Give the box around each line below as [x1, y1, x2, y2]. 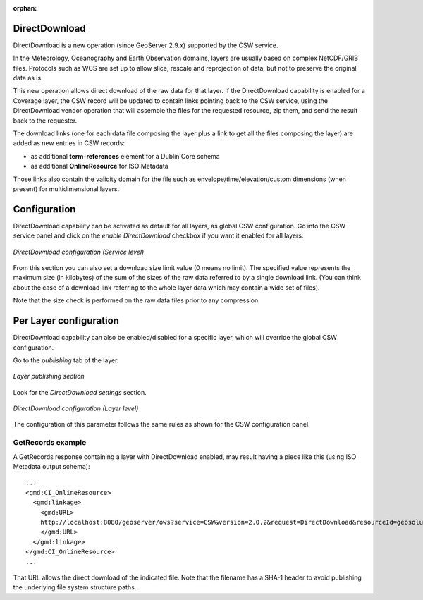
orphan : [13, 4, 37, 12]
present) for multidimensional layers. [13, 184, 120, 193]
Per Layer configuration [13, 314, 120, 327]
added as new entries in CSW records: [13, 139, 125, 147]
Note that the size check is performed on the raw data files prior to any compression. [13, 296, 260, 305]
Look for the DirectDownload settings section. [13, 388, 147, 396]
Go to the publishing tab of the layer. [13, 356, 119, 365]
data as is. [13, 74, 43, 82]
